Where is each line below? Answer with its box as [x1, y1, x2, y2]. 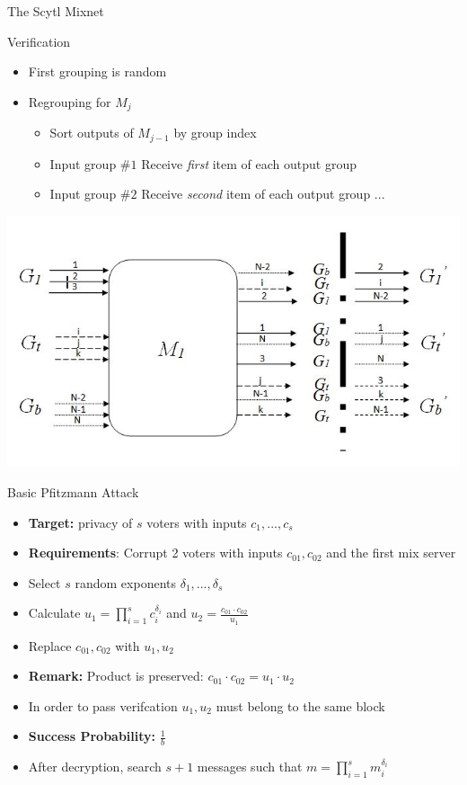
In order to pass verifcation [28, 696, 178, 715]
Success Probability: [28, 727, 156, 745]
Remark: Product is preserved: [28, 666, 204, 685]
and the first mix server [326, 543, 456, 562]
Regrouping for [28, 92, 111, 111]
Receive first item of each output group [141, 154, 357, 173]
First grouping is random [28, 62, 167, 81]
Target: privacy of [28, 513, 133, 531]
